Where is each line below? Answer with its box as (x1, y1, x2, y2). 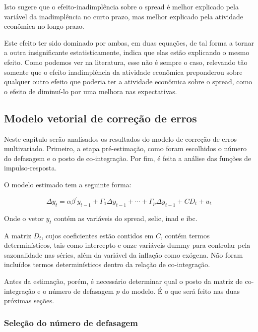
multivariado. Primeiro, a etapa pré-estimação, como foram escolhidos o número (4, 143, 247, 154)
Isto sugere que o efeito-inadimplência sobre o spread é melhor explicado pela (4, 1, 239, 11)
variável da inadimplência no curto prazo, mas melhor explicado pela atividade (4, 11, 244, 21)
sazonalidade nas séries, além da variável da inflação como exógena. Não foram (4, 249, 243, 260)
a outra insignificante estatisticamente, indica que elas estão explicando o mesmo (4, 47, 250, 57)
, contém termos (160, 230, 210, 240)
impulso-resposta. (4, 163, 57, 173)
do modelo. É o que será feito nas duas (122, 285, 240, 296)
